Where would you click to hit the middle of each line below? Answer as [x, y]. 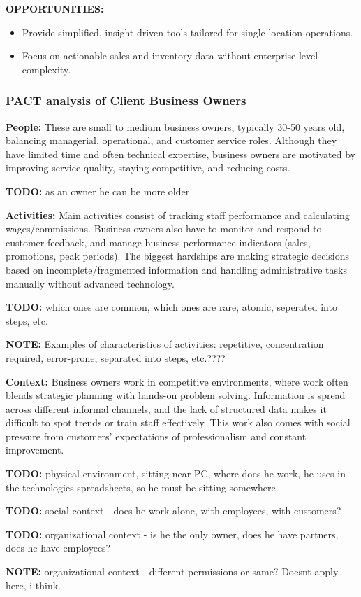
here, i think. [34, 585]
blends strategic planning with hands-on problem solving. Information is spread [176, 395]
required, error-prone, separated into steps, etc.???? [116, 357]
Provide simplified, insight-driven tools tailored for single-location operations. [187, 32]
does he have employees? [58, 548]
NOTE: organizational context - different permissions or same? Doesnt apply [172, 571]
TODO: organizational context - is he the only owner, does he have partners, [172, 534]
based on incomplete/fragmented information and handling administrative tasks [176, 269]
